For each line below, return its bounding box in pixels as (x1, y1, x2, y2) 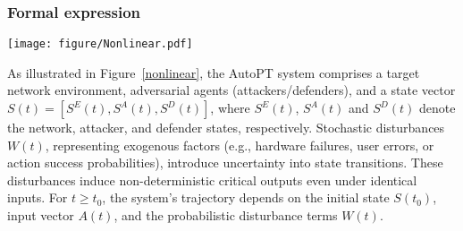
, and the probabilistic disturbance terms (114, 206, 338, 225)
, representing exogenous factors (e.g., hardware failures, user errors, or (45, 135, 434, 154)
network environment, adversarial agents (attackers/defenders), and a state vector (7, 81, 456, 99)
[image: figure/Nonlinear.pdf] (7, 38, 193, 51)
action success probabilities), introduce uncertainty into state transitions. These (7, 153, 443, 172)
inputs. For (7, 188, 68, 207)
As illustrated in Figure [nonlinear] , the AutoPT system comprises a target (7, 63, 420, 81)
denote (418, 98, 456, 117)
